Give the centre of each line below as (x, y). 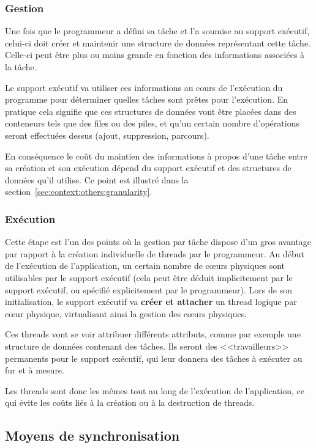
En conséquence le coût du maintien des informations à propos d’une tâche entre (156, 156)
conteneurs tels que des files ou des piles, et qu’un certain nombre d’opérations (152, 123)
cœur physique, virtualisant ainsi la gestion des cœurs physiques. (126, 313)
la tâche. (21, 67)
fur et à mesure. (35, 370)
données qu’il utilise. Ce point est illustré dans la (97, 179)
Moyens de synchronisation (92, 435)
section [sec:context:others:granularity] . (79, 192)
